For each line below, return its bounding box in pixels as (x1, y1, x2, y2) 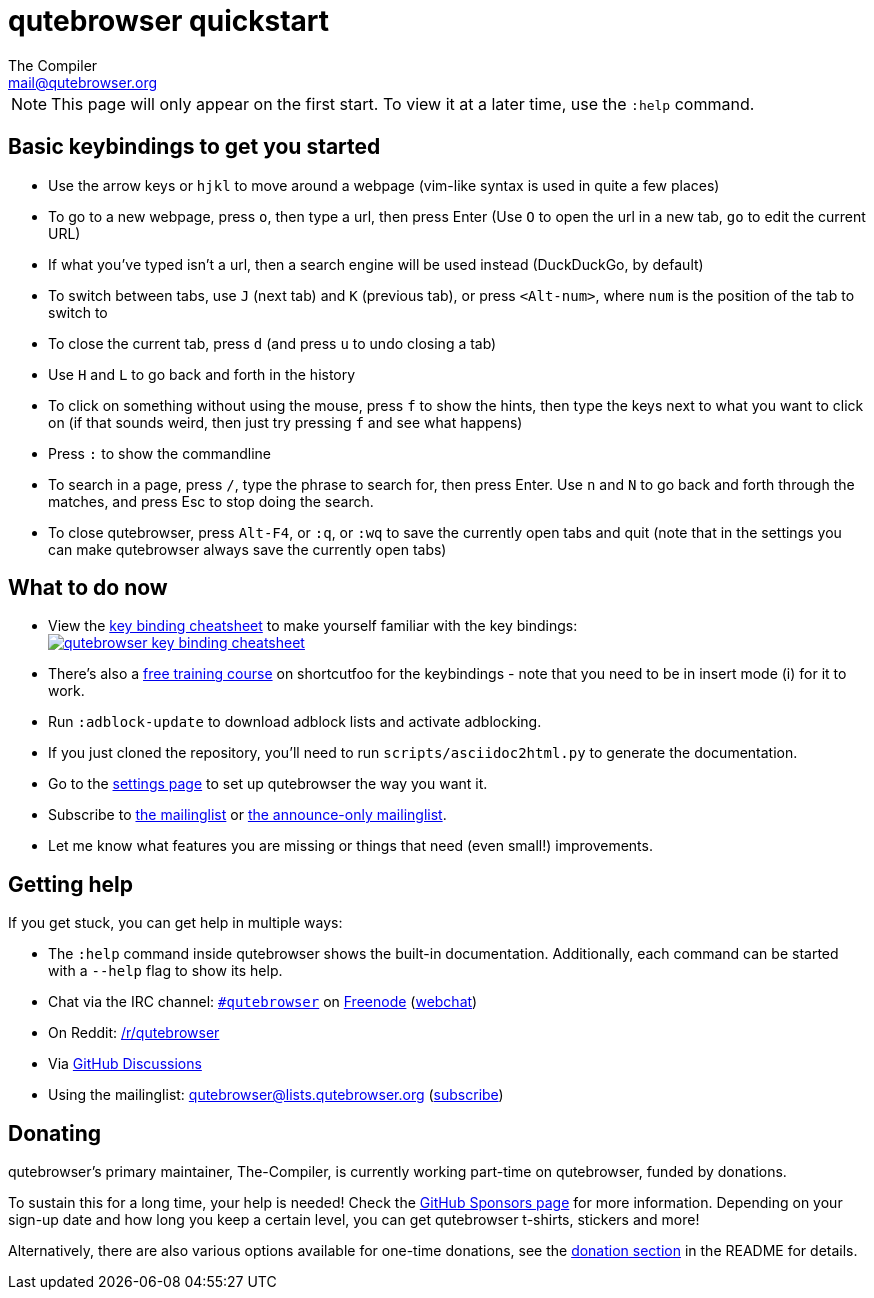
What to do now (8, 575, 168, 601)
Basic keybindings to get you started (8, 134, 381, 160)
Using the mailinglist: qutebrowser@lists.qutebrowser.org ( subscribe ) (48, 1086, 504, 1104)
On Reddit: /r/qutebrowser (48, 1024, 220, 1042)
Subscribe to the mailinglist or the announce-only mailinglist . (48, 806, 447, 824)
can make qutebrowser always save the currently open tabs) (48, 540, 447, 558)
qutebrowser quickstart (8, 4, 330, 38)
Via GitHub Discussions (48, 1055, 202, 1073)
